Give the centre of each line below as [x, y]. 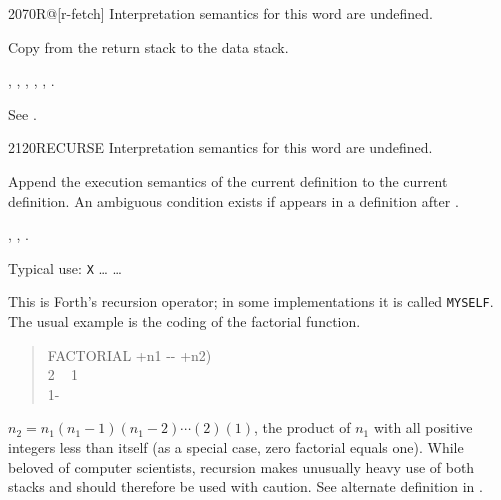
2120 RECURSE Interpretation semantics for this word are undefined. [220, 147]
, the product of [302, 427]
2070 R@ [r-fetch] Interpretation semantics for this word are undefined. [220, 13]
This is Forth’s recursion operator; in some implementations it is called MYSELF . [251, 301]
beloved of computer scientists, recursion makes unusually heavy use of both [241, 466]
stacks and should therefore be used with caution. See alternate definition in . [245, 486]
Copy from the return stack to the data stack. [148, 46]
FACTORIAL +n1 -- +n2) [129, 354]
